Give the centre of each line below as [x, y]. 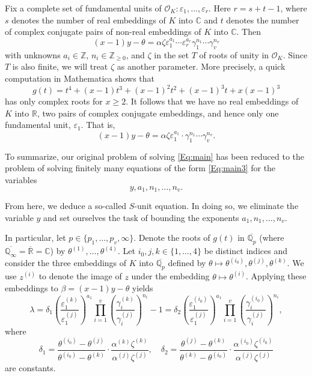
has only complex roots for [54, 101]
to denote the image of [80, 276]
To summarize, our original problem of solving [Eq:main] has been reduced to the [155, 156]
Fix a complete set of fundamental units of [83, 8]
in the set [171, 54]
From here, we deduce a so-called [66, 206]
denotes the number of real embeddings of [89, 20]
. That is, [98, 125]
